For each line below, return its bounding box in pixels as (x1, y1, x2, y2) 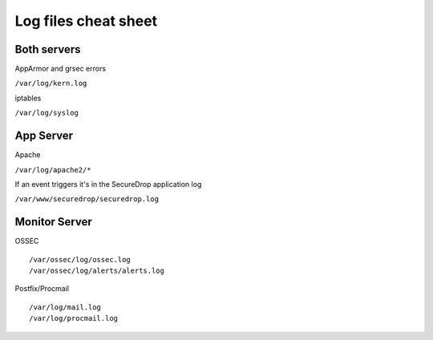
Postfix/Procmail (14, 284, 70, 293)
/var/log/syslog (14, 108, 79, 118)
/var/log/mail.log (29, 302, 102, 312)
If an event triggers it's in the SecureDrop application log (14, 179, 202, 188)
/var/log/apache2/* (14, 165, 91, 174)
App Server (14, 129, 74, 143)
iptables (14, 93, 42, 103)
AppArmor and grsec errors (14, 64, 107, 74)
